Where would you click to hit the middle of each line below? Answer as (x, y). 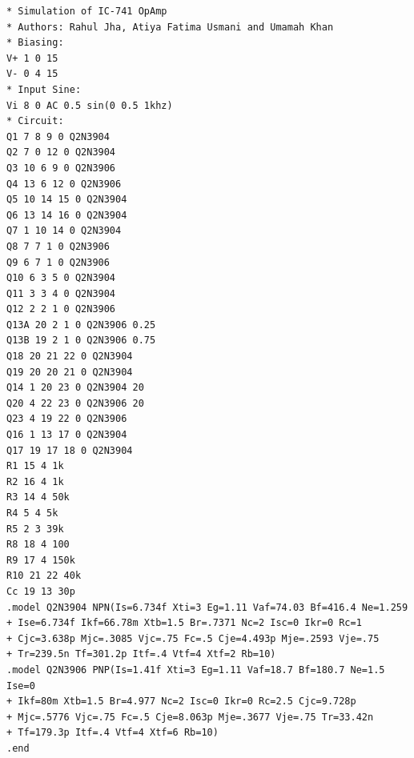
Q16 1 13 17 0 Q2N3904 (67, 435)
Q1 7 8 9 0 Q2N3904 (58, 136)
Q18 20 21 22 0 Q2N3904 (70, 357)
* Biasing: (35, 43)
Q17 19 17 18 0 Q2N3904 (70, 450)
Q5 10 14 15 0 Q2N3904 (67, 200)
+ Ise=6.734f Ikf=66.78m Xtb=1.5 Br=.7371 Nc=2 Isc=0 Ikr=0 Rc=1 (184, 623)
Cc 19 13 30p (41, 591)
